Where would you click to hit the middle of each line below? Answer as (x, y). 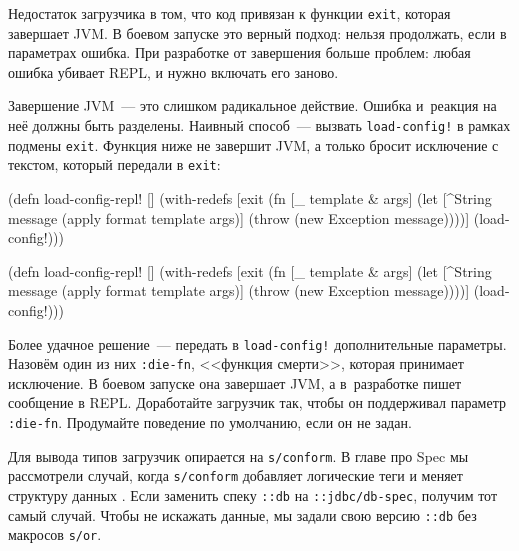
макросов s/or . (55, 534)
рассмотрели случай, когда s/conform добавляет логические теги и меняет (235, 475)
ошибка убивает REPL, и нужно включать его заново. (173, 71)
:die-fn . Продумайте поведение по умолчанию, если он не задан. (210, 422)
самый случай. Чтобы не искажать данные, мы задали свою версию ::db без (242, 514)
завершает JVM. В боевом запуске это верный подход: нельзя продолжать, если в (257, 32)
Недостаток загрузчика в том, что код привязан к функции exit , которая (229, 13)
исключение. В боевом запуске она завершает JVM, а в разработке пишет (235, 382)
